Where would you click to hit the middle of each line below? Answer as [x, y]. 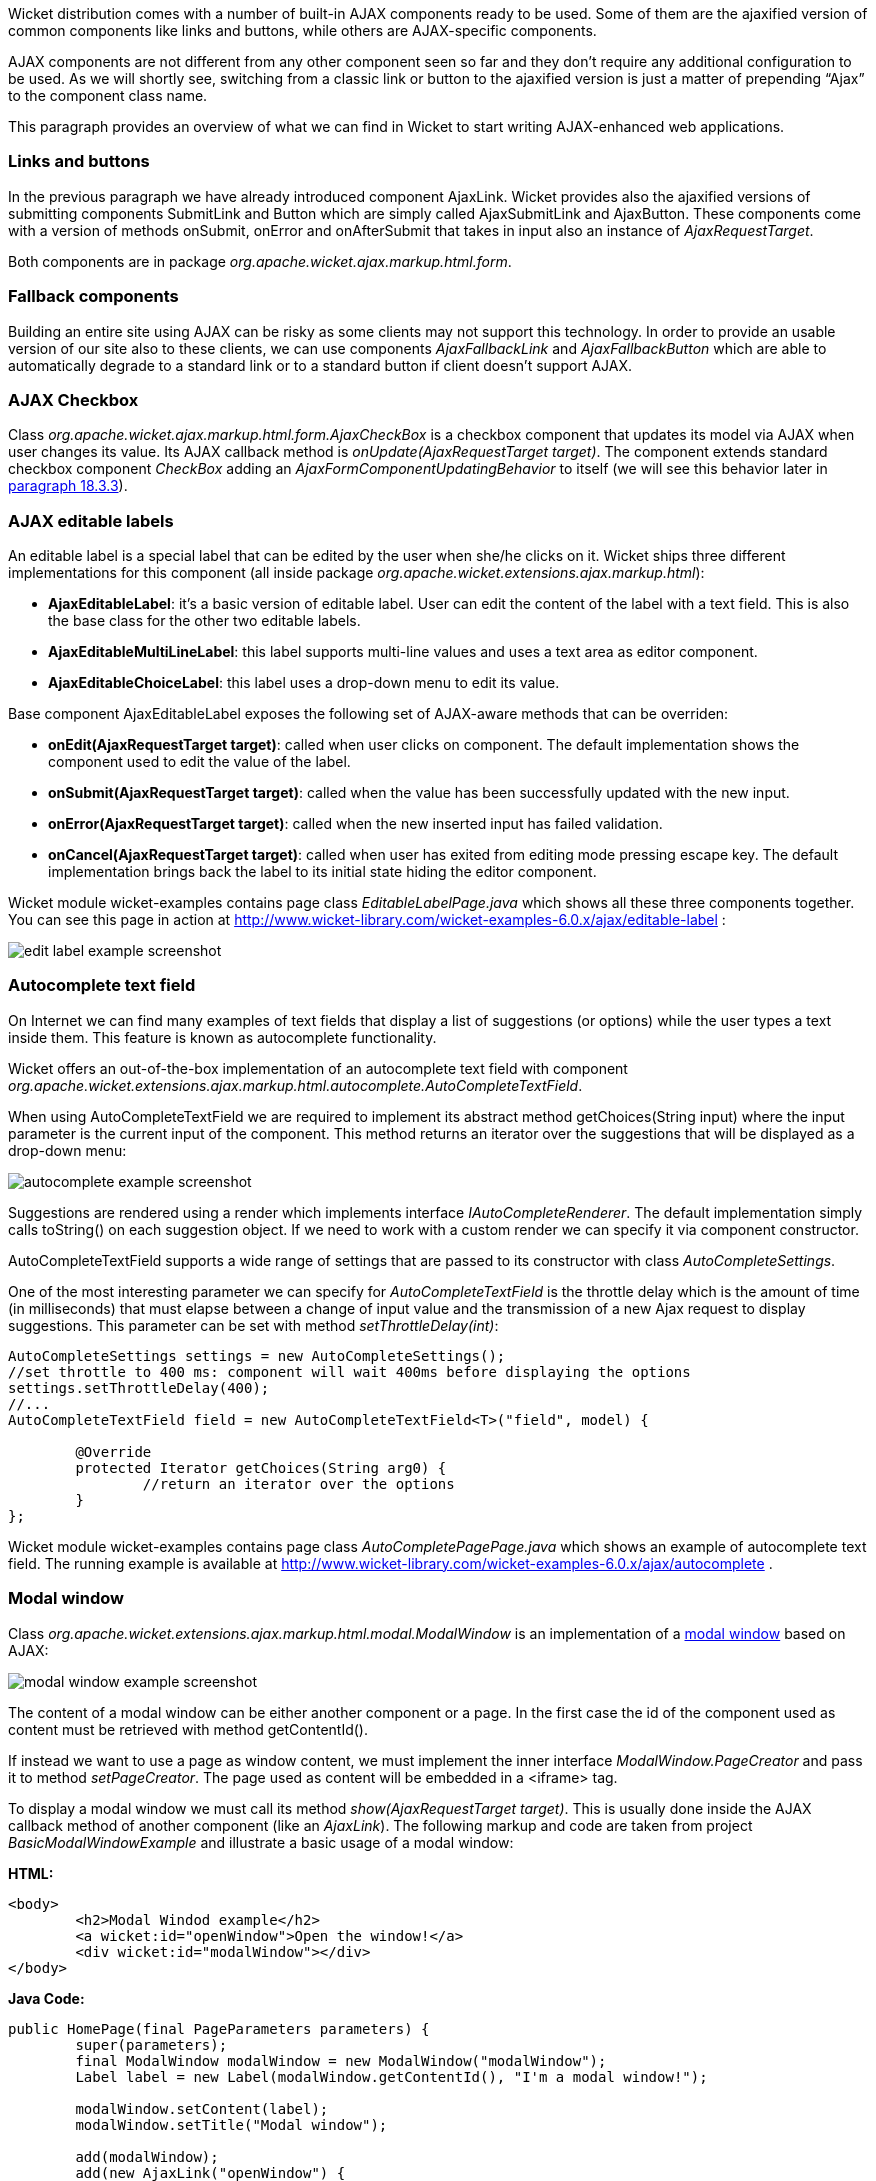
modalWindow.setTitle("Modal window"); [231, 2124]
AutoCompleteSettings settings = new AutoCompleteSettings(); [257, 1355]
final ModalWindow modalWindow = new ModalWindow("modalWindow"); [341, 2060]
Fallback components [93, 296]
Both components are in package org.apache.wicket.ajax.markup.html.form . [260, 261]
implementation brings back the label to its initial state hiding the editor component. [322, 871]
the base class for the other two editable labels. [204, 620]
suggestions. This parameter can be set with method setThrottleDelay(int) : [253, 1325]
